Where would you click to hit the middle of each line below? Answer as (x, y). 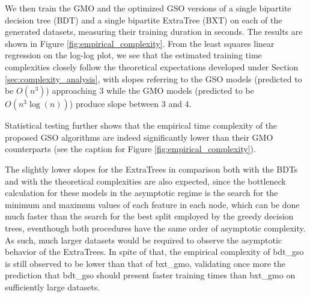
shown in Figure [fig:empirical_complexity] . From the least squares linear (140, 43)
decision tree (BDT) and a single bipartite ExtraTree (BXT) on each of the (144, 20)
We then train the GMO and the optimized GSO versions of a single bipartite (148, 8)
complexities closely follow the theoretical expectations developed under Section (152, 66)
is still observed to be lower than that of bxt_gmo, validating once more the (145, 263)
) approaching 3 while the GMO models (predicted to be (150, 90)
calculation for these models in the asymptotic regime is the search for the (141, 193)
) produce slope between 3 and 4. (130, 104)
